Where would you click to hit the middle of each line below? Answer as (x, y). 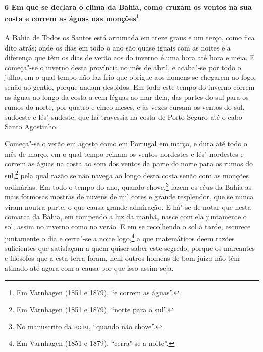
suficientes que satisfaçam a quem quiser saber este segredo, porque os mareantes (130, 248)
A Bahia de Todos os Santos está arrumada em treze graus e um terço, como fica (130, 38)
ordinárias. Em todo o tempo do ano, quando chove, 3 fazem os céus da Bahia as (128, 186)
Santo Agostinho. (31, 127)
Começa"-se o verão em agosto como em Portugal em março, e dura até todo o (126, 143)
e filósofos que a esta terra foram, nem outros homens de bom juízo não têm (122, 258)
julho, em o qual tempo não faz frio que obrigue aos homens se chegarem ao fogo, (130, 77)
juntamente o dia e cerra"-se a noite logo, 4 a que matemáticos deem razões (120, 237)
